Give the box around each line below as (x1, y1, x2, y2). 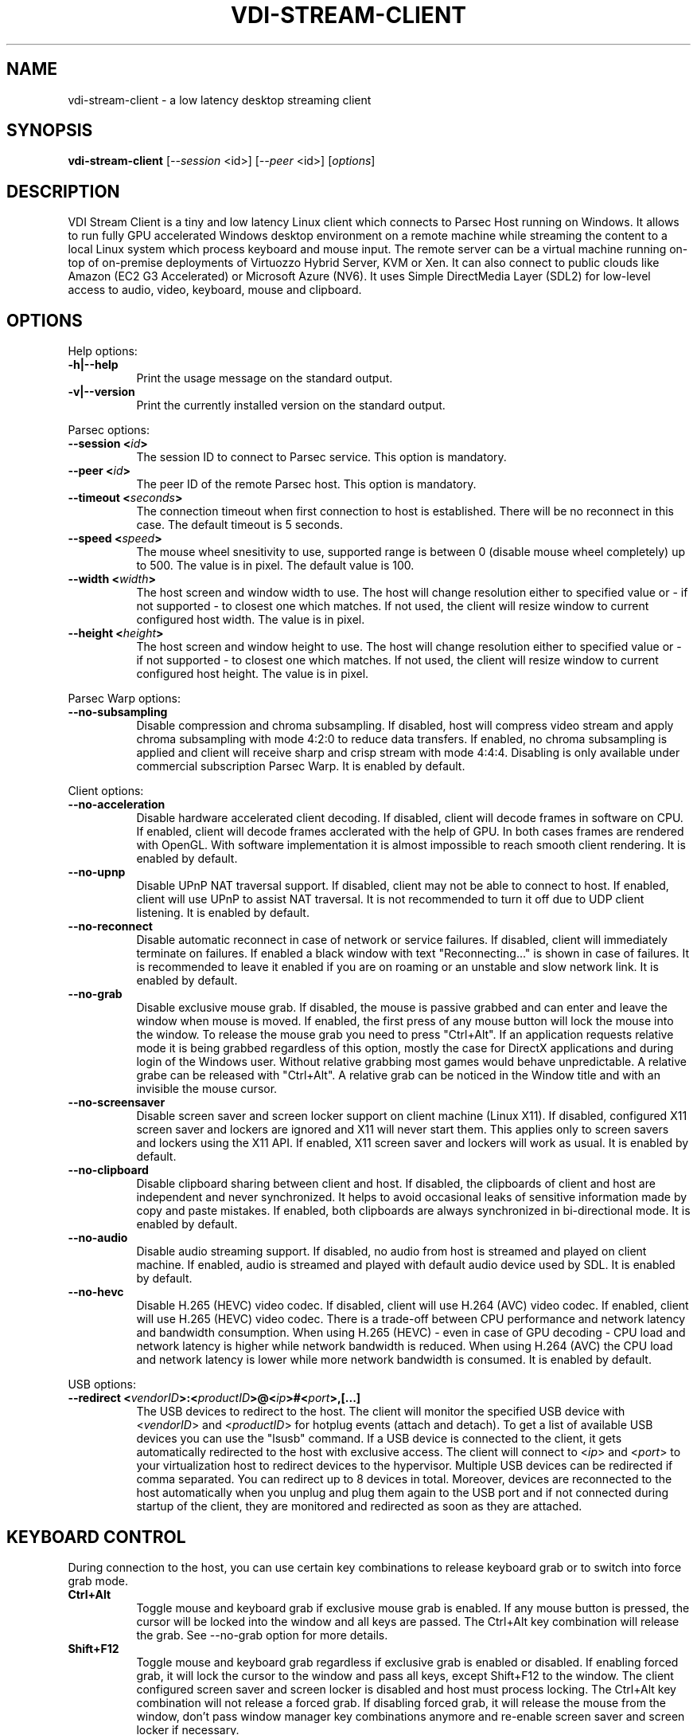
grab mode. (68, 1573, 129, 1588)
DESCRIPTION (6, 181, 120, 202)
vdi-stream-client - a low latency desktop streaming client (68, 92, 372, 107)
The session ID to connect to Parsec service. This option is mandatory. (136, 450, 507, 464)
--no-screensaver (68, 1095, 165, 1110)
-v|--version (68, 385, 135, 399)
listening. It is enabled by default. (136, 906, 310, 920)
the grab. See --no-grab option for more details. (136, 1627, 388, 1642)
